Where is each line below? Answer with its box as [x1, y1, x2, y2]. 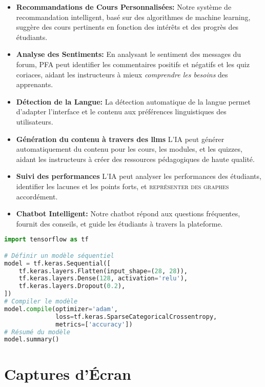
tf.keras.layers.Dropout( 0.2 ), [18, 282, 126, 290]
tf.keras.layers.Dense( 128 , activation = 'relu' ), [18, 275, 188, 282]
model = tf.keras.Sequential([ [4, 259, 111, 267]
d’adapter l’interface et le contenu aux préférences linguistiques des [16, 106, 227, 117]
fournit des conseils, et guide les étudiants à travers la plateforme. [16, 218, 223, 229]
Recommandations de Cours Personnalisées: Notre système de [16, 2, 232, 12]
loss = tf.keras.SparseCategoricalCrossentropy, [55, 313, 217, 320]
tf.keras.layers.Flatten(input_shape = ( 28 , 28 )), [18, 267, 188, 275]
